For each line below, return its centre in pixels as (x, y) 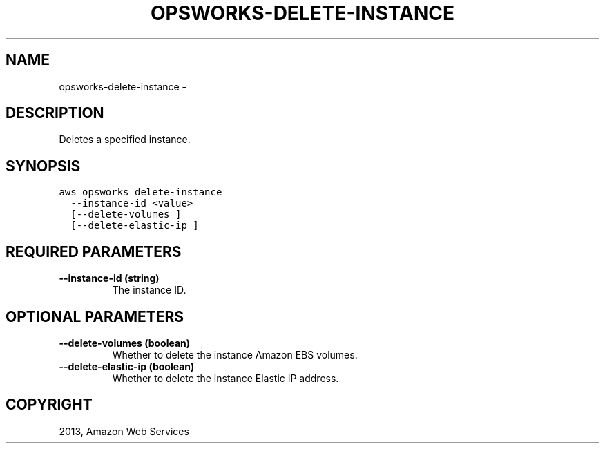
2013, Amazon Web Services (124, 431)
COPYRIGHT (49, 405)
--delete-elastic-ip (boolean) (127, 366)
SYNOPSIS (43, 166)
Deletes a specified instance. (125, 140)
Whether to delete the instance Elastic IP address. (225, 378)
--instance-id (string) (109, 278)
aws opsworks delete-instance (141, 192)
